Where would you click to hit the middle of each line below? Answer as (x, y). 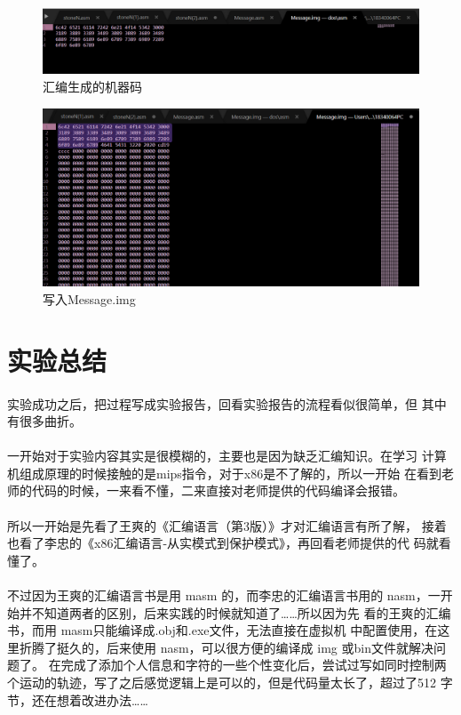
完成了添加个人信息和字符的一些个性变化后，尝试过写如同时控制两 (254, 665)
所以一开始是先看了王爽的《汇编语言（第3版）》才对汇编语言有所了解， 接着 (227, 525)
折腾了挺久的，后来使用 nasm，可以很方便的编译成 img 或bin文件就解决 (226, 647)
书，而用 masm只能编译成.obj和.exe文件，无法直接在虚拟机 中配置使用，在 (223, 630)
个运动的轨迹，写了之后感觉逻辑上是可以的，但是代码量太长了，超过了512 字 (230, 683)
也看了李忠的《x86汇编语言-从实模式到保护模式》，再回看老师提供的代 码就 (223, 543)
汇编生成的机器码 (92, 86)
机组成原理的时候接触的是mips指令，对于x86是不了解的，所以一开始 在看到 (224, 473)
